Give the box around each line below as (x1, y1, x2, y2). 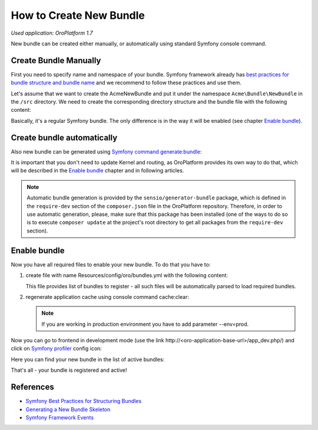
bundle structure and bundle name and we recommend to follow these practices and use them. (11, 79, 241, 86)
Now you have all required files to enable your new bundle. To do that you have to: (11, 261, 211, 268)
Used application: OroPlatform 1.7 (11, 29, 93, 36)
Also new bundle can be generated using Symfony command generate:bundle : (11, 148, 202, 155)
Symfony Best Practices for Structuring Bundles (25, 398, 142, 405)
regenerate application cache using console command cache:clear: (25, 293, 190, 300)
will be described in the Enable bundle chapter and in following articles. (11, 167, 184, 174)
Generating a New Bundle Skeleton (25, 406, 111, 413)
